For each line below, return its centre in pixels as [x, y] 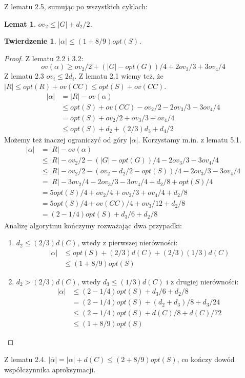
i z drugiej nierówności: [202, 281]
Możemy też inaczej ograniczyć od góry [66, 139]
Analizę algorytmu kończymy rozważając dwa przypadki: [93, 225]
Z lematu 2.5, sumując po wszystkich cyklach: [76, 6]
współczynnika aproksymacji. [50, 369]
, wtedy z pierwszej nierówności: [127, 242]
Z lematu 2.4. [25, 359]
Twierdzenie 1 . [30, 41]
